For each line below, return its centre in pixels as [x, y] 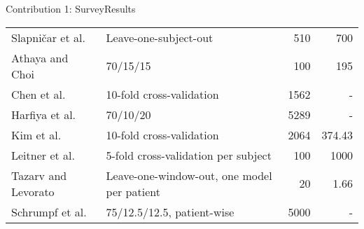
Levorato [33, 191]
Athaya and [40, 57]
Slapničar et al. [48, 37]
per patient [133, 191]
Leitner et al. [43, 155]
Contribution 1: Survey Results [71, 8]
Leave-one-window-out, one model [189, 175]
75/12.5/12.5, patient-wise [170, 211]
